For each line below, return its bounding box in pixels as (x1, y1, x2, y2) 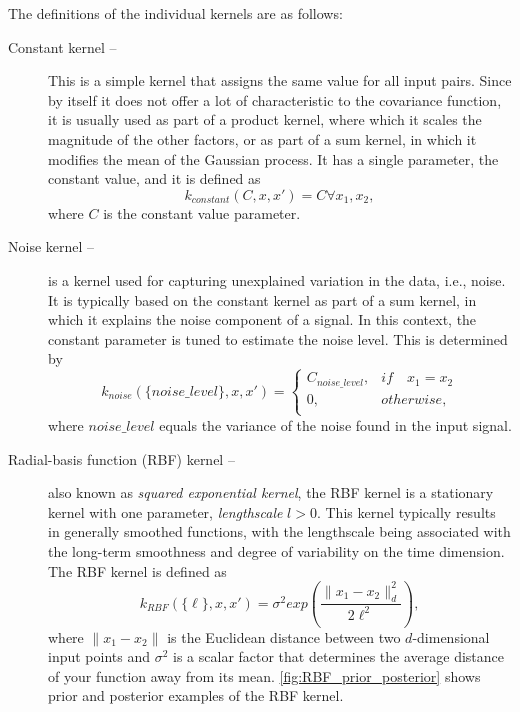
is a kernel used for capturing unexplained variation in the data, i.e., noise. (48, 269, 506, 290)
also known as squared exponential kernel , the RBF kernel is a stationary (48, 482, 494, 503)
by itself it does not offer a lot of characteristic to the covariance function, (48, 89, 502, 110)
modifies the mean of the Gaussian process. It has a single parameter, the (48, 148, 499, 169)
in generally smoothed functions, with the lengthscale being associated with (48, 521, 511, 542)
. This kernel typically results (316, 501, 496, 522)
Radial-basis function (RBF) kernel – (8, 448, 235, 469)
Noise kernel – (8, 236, 95, 257)
